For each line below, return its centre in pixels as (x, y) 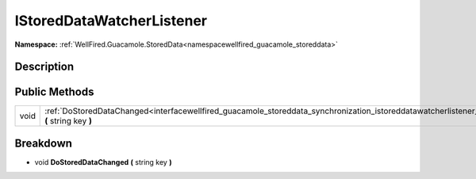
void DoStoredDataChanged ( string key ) (103, 162)
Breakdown (44, 143)
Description (44, 67)
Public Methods (54, 92)
